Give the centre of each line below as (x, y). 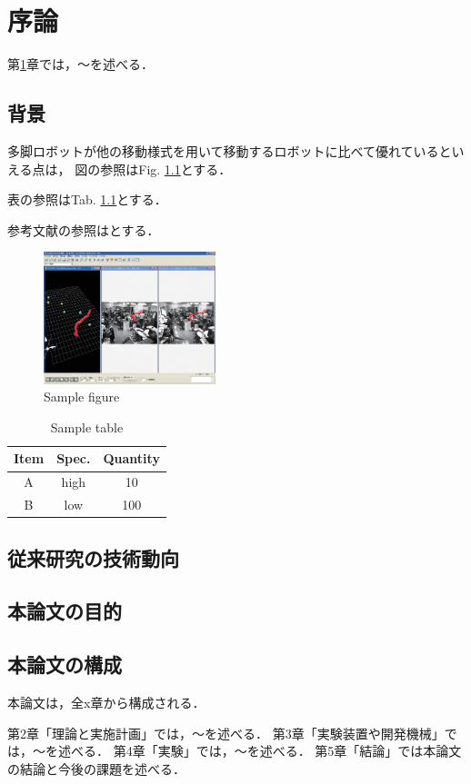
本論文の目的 (65, 611)
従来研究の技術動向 (93, 557)
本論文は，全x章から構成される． (106, 702)
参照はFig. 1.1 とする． (166, 169)
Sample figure (82, 397)
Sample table (87, 427)
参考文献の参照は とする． (84, 229)
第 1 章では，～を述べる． (80, 64)
